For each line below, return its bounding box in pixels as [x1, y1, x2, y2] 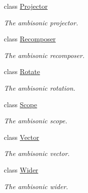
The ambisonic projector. [4, 17, 78, 27]
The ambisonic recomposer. [4, 50, 85, 60]
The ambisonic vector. [4, 148, 70, 158]
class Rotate [4, 66, 40, 77]
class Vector [4, 132, 39, 142]
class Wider [4, 164, 38, 174]
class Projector [4, 1, 48, 11]
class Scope [4, 99, 37, 109]
